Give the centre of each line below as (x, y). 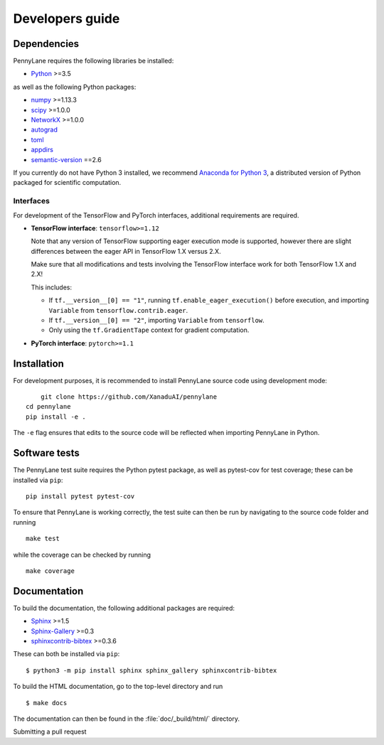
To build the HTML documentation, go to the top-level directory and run (118, 687)
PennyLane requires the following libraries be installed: (94, 61)
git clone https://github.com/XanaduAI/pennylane (128, 397)
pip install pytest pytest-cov (80, 496)
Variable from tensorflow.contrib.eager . (118, 310)
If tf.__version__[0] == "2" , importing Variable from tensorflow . (156, 321)
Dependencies (46, 44)
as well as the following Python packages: (75, 87)
